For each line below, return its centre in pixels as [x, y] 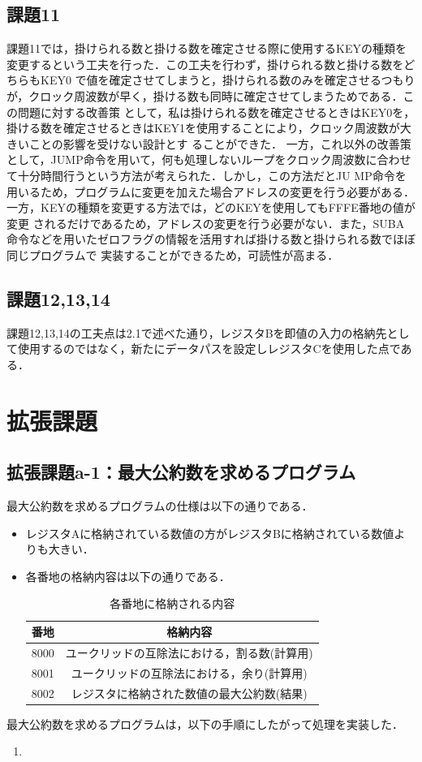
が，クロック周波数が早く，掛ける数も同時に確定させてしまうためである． [205, 95]
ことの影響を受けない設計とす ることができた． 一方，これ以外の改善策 [220, 143]
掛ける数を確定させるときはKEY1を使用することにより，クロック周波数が [203, 128]
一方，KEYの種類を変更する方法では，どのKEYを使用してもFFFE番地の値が [211, 207]
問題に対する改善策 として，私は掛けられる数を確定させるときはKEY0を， [216, 112]
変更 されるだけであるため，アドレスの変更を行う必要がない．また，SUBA [206, 223]
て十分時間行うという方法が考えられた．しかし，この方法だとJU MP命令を [207, 175]
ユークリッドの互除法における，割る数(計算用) [189, 652]
